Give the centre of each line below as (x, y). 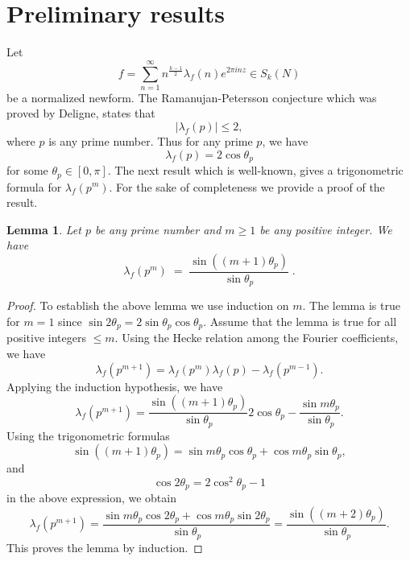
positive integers (46, 338)
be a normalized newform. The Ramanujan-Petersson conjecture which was (192, 97)
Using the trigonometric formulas (88, 435)
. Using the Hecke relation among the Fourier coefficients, (257, 338)
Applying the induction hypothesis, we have (115, 386)
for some (27, 170)
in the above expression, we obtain (91, 498)
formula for (34, 186)
